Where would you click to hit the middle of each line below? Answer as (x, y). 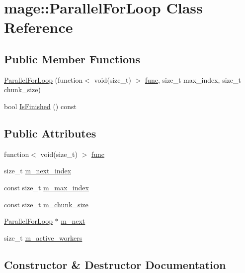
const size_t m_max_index (46, 187)
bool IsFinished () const (40, 106)
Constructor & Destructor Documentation (115, 264)
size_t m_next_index (38, 171)
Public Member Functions (72, 59)
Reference (39, 27)
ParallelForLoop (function (43, 79)
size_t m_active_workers (43, 237)
